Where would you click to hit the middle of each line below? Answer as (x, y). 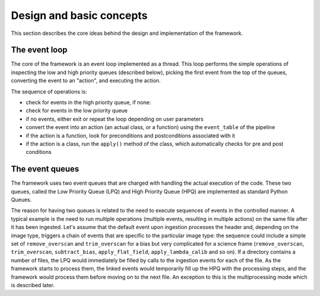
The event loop (39, 50)
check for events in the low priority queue (77, 111)
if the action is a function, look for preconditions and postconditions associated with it (130, 136)
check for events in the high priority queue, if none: (88, 102)
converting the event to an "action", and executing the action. (86, 81)
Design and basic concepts (79, 15)
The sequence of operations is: (49, 91)
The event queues (45, 169)
